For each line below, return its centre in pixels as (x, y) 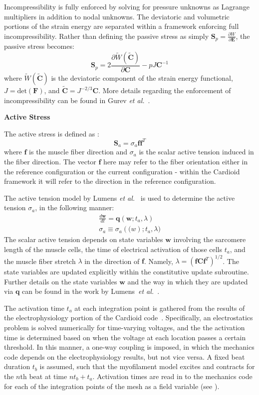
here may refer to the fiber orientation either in (176, 161)
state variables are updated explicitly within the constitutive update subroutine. (127, 272)
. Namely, (158, 261)
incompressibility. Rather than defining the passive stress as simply (107, 36)
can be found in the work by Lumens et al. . (91, 291)
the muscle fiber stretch (40, 261)
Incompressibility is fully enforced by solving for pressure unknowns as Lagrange (127, 6)
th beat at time (44, 376)
